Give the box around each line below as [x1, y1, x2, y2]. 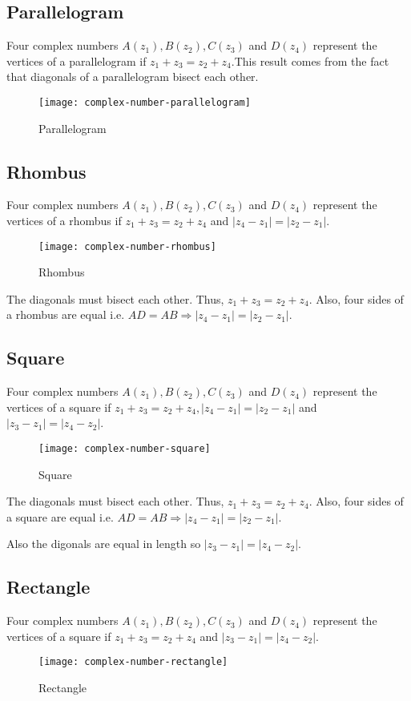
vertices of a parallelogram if [6, 52, 147, 69]
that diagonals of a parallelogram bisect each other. [6, 68, 259, 85]
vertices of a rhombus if [6, 212, 122, 229]
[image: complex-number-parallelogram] [38, 96, 251, 108]
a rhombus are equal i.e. [6, 306, 125, 323]
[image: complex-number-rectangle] [38, 656, 228, 668]
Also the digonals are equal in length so [6, 535, 201, 552]
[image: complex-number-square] [38, 443, 211, 455]
